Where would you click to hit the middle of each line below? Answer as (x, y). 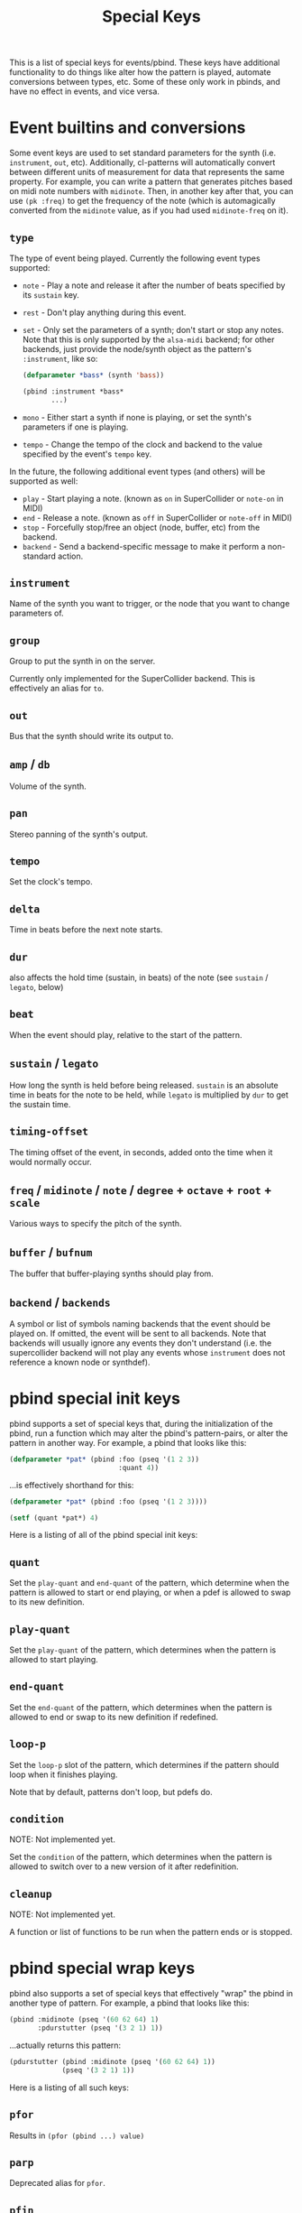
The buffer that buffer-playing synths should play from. (111, 1273)
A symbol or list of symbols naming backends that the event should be (140, 1323)
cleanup (31, 1894)
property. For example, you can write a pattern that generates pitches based (151, 181)
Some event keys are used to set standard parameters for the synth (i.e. (143, 153)
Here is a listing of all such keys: (69, 2088)
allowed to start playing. (54, 1659)
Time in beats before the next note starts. (86, 930)
